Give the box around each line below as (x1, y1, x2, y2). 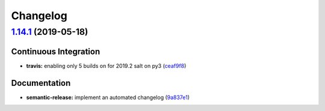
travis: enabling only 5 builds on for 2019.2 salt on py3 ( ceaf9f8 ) (26, 62, 187, 69)
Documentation (11, 78, 71, 88)
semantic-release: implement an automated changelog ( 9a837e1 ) (26, 94, 190, 101)
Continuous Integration (11, 46, 101, 56)
